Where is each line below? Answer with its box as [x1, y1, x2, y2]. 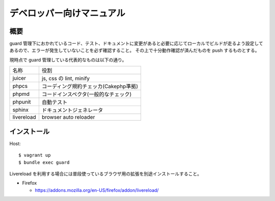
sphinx [12, 107, 29, 114]
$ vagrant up [18, 152, 51, 158]
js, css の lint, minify [41, 75, 90, 82]
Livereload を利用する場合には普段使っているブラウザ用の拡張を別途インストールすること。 [9, 171, 202, 177]
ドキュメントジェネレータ [41, 107, 103, 114]
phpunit [12, 98, 31, 106]
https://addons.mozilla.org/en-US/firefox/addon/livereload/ [35, 187, 159, 193]
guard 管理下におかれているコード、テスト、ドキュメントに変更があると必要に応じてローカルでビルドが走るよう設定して [9, 41, 263, 47]
